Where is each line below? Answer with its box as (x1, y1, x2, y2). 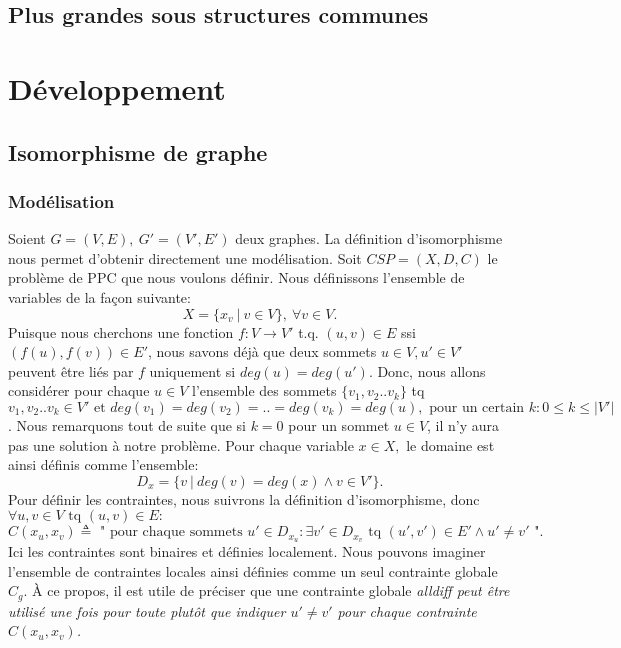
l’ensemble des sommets (191, 380, 337, 401)
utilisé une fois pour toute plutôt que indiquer (8, 600, 286, 621)
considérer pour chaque (8, 380, 150, 401)
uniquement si (149, 360, 236, 381)
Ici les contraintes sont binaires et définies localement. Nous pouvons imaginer (8, 541, 486, 562)
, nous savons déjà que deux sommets (148, 341, 377, 362)
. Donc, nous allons (368, 360, 486, 381)
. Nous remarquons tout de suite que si (8, 414, 246, 435)
